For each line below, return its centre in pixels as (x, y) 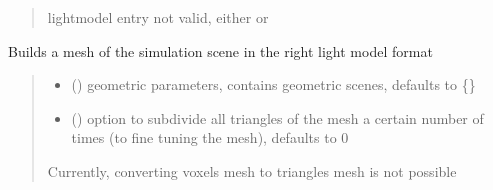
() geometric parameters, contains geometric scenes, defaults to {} (273, 84)
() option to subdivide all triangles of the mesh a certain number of (277, 117)
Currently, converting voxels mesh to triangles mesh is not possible (252, 170)
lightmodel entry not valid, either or (158, 17)
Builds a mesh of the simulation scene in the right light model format (220, 50)
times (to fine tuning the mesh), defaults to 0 (210, 137)
